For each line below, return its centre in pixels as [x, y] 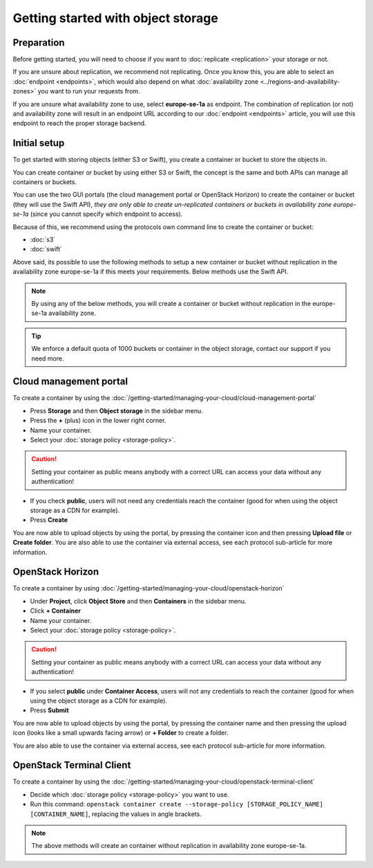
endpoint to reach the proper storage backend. [79, 123]
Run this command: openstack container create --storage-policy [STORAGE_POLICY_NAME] [177, 804]
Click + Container [55, 611]
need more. [48, 358]
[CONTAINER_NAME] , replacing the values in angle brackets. [116, 814]
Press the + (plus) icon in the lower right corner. [98, 421]
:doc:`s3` [43, 239]
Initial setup [39, 143]
